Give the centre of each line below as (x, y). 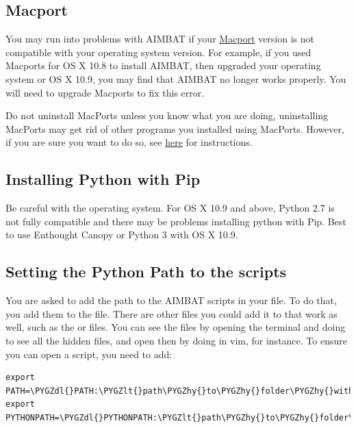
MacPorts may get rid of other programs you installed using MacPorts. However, (175, 128)
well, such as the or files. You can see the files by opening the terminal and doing (176, 327)
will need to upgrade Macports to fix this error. (105, 92)
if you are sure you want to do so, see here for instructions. (129, 142)
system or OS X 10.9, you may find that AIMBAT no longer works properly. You (176, 78)
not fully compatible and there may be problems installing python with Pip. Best (176, 221)
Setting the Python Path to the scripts (146, 272)
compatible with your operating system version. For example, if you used (158, 52)
